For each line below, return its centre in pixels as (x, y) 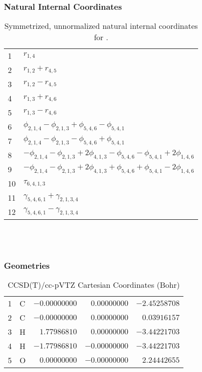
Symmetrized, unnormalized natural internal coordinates (101, 26)
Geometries (27, 265)
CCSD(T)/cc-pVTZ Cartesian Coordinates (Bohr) (94, 285)
